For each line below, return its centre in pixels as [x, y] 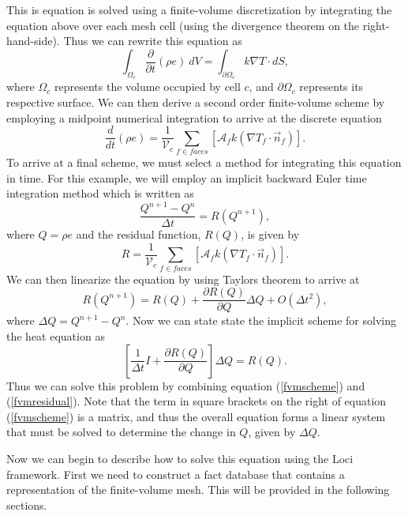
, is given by [270, 234]
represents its [331, 87]
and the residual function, [138, 234]
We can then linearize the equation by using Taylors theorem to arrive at [183, 279]
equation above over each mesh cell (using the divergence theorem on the [183, 25]
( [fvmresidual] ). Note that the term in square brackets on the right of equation [197, 401]
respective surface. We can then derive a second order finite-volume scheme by [196, 102]
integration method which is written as [100, 193]
